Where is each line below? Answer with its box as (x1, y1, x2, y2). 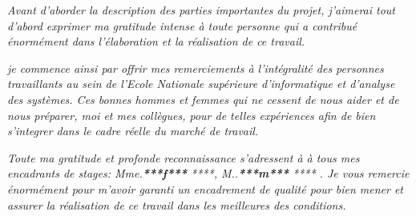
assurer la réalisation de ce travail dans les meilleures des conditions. (7, 196, 346, 213)
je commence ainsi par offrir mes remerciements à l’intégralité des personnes (7, 59, 384, 76)
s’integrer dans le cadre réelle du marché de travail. (7, 122, 259, 139)
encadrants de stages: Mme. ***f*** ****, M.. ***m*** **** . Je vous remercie (7, 165, 410, 182)
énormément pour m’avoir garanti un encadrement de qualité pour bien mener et (7, 180, 403, 197)
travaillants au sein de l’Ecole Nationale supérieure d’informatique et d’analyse (7, 75, 395, 92)
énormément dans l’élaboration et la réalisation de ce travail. (7, 33, 305, 50)
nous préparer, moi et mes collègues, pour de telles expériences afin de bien (7, 106, 376, 123)
